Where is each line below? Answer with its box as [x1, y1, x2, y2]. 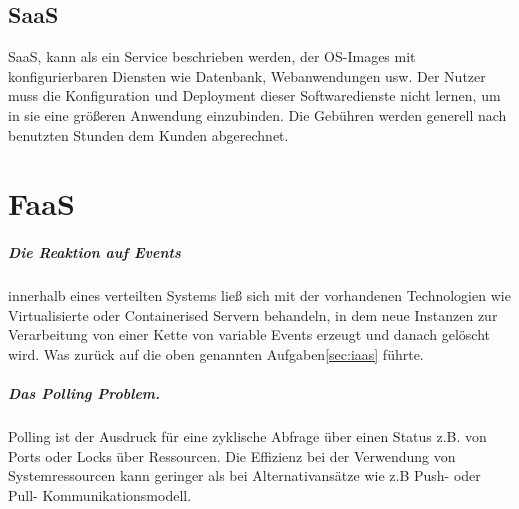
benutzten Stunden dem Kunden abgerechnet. [8, 124, 289, 145]
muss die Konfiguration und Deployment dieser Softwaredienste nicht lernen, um [8, 85, 501, 106]
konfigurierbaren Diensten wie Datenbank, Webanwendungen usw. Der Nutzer [8, 65, 486, 86]
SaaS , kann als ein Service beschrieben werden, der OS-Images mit [8, 46, 416, 67]
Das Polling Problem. [8, 383, 161, 404]
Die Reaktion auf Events [8, 242, 181, 263]
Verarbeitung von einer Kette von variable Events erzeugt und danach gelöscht [8, 324, 490, 345]
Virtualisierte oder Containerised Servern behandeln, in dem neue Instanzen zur [8, 304, 498, 325]
